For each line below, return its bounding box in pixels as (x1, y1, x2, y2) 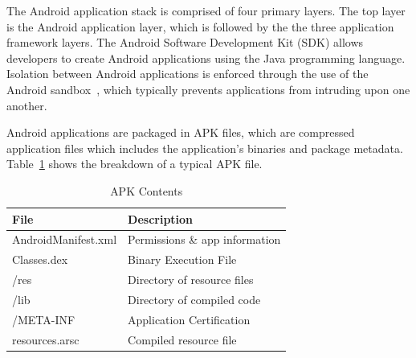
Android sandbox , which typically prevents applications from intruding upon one (6, 80, 410, 97)
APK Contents (110, 182, 183, 199)
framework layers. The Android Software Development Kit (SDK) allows (6, 34, 364, 51)
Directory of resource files (128, 271, 254, 288)
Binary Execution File (128, 251, 237, 268)
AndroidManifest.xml (12, 231, 117, 248)
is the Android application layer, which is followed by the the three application (6, 18, 394, 35)
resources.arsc (12, 331, 80, 348)
